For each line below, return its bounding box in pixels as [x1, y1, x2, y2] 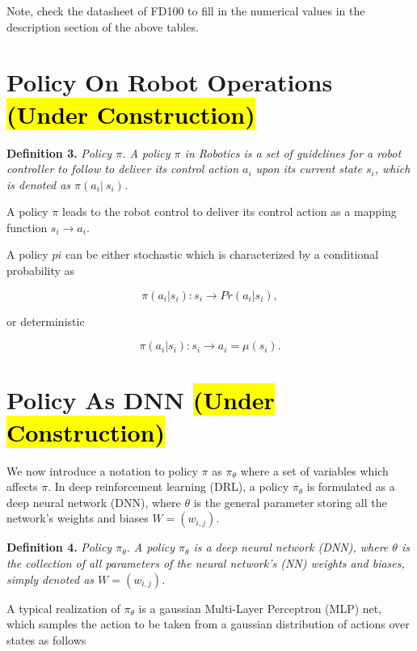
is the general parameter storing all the [193, 493, 387, 510]
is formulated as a [306, 478, 395, 495]
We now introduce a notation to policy [6, 462, 198, 479]
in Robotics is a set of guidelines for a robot [184, 144, 402, 161]
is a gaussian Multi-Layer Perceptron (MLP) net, [138, 599, 382, 616]
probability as [6, 262, 75, 279]
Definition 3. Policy [6, 144, 112, 161]
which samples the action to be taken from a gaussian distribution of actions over [6, 615, 410, 632]
